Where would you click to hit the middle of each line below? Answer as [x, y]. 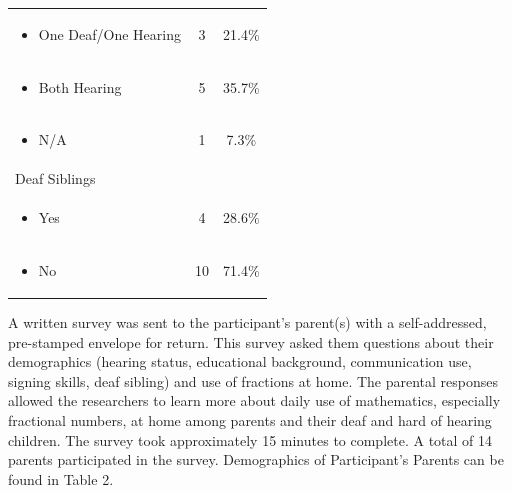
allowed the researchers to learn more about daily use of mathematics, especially [254, 400]
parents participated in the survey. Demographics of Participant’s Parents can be [256, 459]
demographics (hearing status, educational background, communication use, [240, 361]
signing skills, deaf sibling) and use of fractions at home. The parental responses [253, 380]
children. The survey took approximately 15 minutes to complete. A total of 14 [250, 439]
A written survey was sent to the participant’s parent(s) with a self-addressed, [247, 322]
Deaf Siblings [55, 178]
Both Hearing [80, 86]
